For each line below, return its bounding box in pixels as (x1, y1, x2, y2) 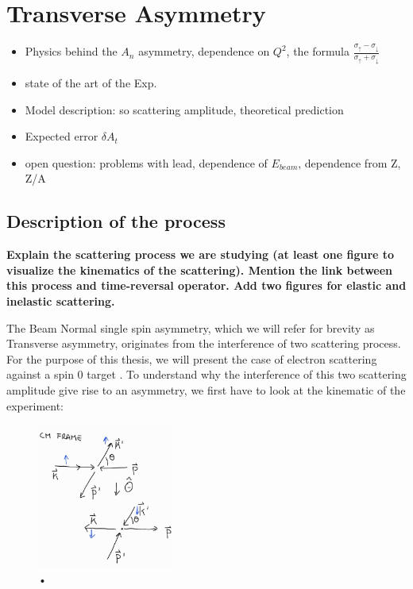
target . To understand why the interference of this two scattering (87, 366, 407, 383)
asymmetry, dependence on (138, 43, 270, 60)
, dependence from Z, (298, 154, 401, 171)
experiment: (6, 397, 64, 414)
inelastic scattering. (6, 293, 115, 310)
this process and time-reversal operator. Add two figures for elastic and (6, 277, 407, 294)
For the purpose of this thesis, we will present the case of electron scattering (6, 350, 377, 367)
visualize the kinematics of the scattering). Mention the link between (6, 261, 393, 278)
